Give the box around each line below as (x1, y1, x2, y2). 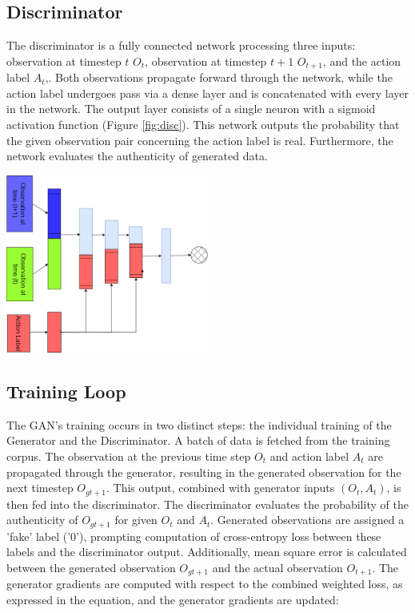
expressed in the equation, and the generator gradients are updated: (6, 591, 339, 607)
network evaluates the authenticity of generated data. (6, 147, 268, 164)
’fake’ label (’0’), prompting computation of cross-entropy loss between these (6, 527, 381, 544)
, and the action (322, 52, 401, 69)
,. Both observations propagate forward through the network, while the (45, 69, 393, 86)
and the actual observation (212, 559, 343, 575)
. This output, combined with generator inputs (106, 479, 335, 496)
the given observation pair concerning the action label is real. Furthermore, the (6, 131, 393, 148)
